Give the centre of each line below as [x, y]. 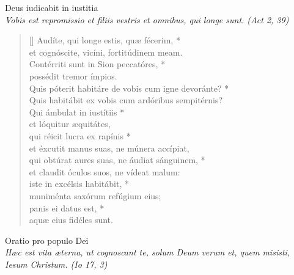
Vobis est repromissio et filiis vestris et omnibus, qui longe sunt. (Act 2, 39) [147, 19]
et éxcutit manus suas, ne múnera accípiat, [109, 148]
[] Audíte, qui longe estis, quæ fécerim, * [105, 40]
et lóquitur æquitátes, [70, 124]
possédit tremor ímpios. [73, 75]
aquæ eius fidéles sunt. [71, 220]
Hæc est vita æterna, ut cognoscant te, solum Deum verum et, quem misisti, [148, 252]
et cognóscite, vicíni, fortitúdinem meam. [106, 52]
